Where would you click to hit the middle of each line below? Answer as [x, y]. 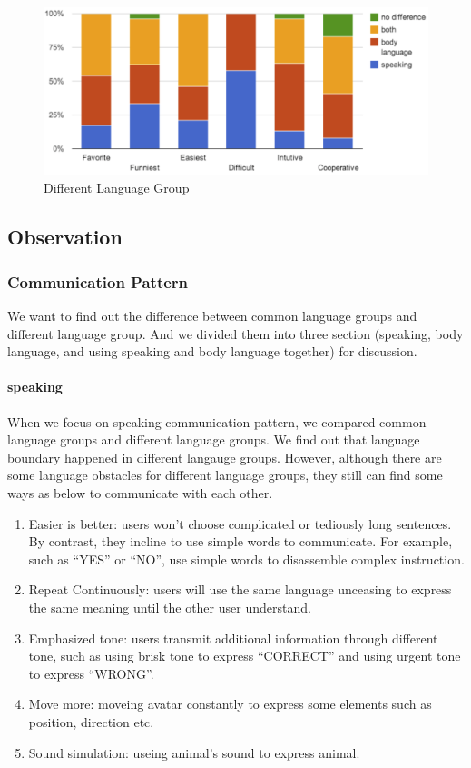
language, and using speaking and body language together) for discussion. [212, 351]
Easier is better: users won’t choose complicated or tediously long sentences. [240, 523]
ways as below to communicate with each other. [140, 492]
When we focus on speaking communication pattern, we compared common [217, 421]
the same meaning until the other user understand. [170, 607]
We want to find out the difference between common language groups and [212, 316]
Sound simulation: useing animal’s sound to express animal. [194, 752]
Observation [65, 237]
